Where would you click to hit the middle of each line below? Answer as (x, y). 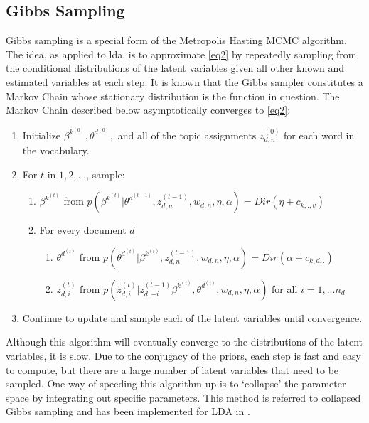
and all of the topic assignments (187, 135)
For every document (83, 230)
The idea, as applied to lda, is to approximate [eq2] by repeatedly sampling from (181, 54)
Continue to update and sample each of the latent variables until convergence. (192, 317)
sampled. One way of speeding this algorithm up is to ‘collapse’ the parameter (176, 384)
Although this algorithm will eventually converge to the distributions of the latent (184, 342)
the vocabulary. (56, 150)
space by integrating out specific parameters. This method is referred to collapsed (183, 397)
